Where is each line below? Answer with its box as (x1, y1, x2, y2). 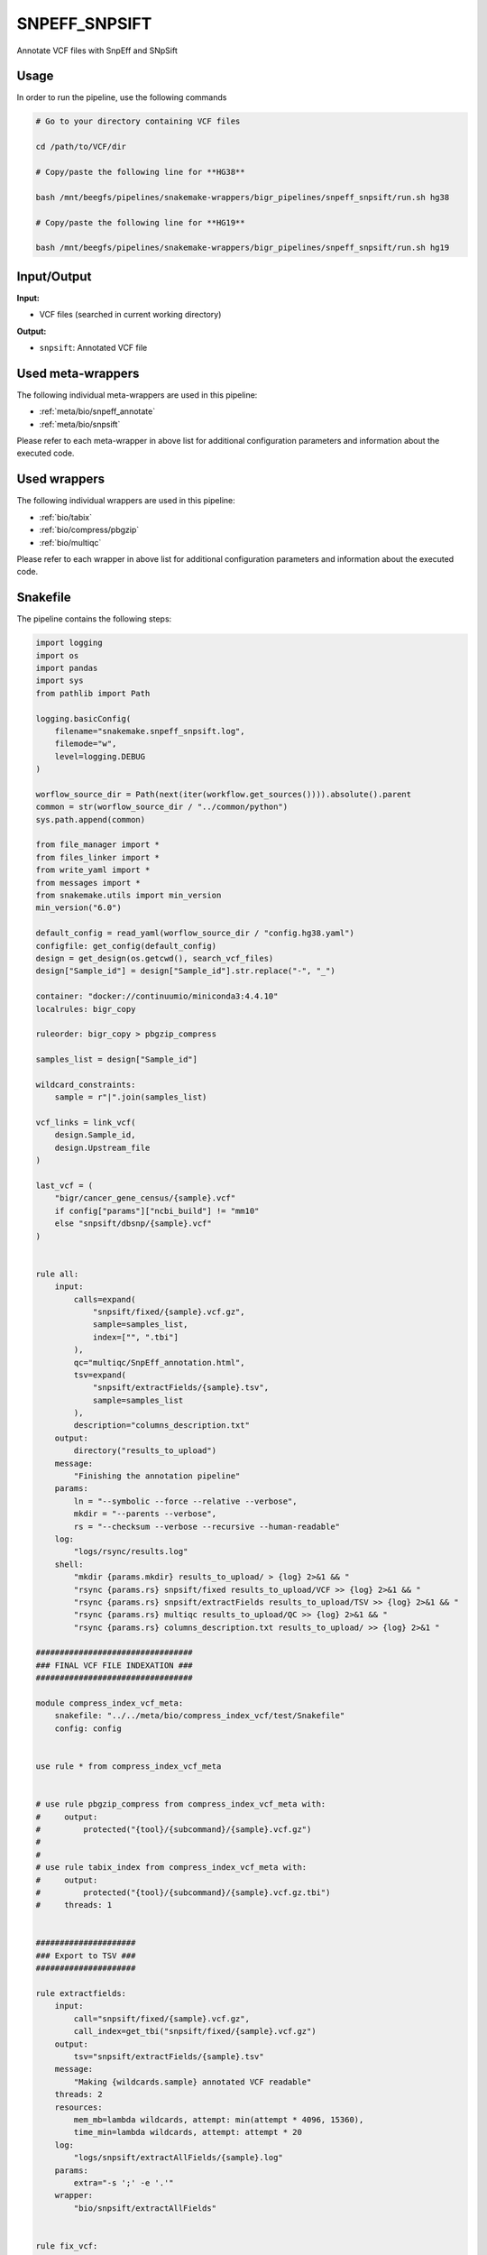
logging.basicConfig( (35, 713, 132, 723)
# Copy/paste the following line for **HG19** (35, 217, 245, 227)
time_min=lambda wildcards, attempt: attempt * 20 (73, 2127, 302, 2138)
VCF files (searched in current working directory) (39, 309, 222, 320)
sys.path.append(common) (35, 815, 146, 824)
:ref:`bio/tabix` (39, 511, 93, 522)
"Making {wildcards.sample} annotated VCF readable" (73, 2076, 312, 2087)
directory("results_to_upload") (73, 1446, 216, 1456)
